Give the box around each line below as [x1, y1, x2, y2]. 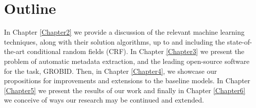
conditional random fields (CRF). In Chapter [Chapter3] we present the [27, 46, 245, 56]
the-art [4, 46, 25, 56]
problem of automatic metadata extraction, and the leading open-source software [4, 55, 250, 66]
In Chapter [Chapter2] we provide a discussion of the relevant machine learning [4, 27, 245, 37]
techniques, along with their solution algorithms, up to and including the [4, 36, 225, 47]
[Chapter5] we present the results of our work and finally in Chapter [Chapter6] [4, 85, 246, 95]
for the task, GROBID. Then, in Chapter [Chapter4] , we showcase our [4, 65, 217, 76]
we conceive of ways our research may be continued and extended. [4, 95, 204, 105]
